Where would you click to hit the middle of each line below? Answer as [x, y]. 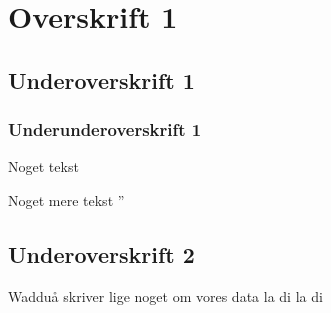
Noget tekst [43, 166]
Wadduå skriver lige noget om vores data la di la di [165, 295]
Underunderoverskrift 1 [105, 129]
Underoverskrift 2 [101, 253]
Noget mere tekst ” [66, 199]
